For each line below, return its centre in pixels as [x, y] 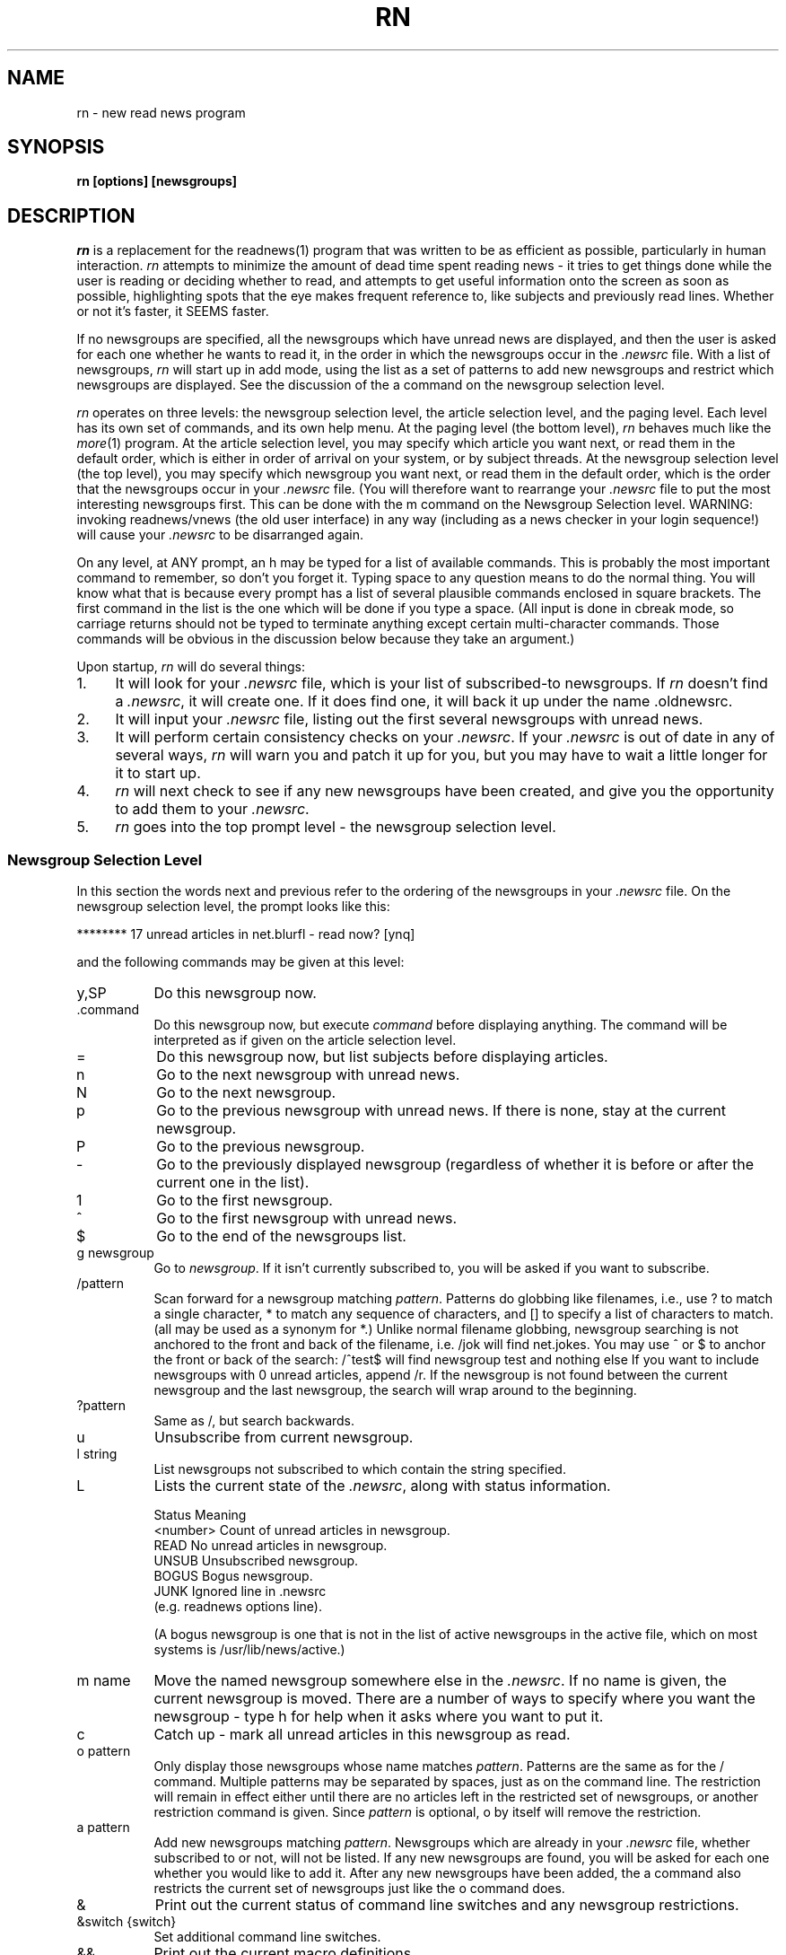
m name [104, 1681]
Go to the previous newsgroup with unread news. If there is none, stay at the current [441, 1111]
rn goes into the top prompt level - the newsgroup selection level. [336, 827]
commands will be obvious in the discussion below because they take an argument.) [326, 639]
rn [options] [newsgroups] [157, 181]
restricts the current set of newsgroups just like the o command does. [359, 1889]
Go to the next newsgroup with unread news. [308, 1075]
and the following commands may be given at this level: [240, 962]
